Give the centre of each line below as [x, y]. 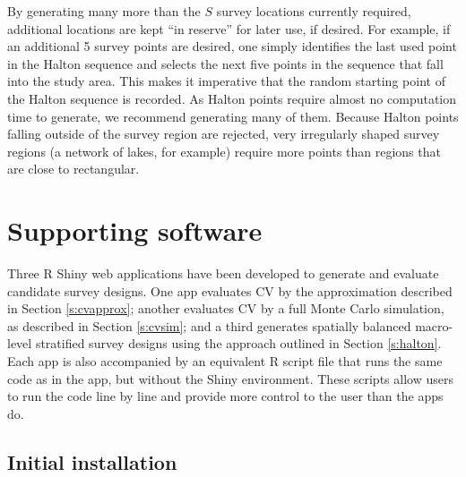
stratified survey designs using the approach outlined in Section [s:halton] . [238, 343]
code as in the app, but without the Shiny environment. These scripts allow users [230, 378]
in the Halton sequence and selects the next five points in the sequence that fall [225, 63]
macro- [434, 325]
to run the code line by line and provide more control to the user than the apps [225, 396]
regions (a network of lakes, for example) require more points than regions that [224, 151]
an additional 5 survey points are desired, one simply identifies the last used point [232, 46]
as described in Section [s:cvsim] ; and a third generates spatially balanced [209, 325]
